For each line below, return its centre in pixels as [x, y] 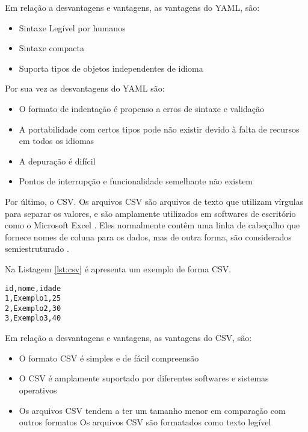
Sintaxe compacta [51, 48]
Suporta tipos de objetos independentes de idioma [111, 68]
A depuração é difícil [57, 161]
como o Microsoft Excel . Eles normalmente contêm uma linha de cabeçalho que [152, 225]
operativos [38, 390]
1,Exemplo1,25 [33, 299]
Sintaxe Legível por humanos [72, 27]
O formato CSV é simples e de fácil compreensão [109, 358]
